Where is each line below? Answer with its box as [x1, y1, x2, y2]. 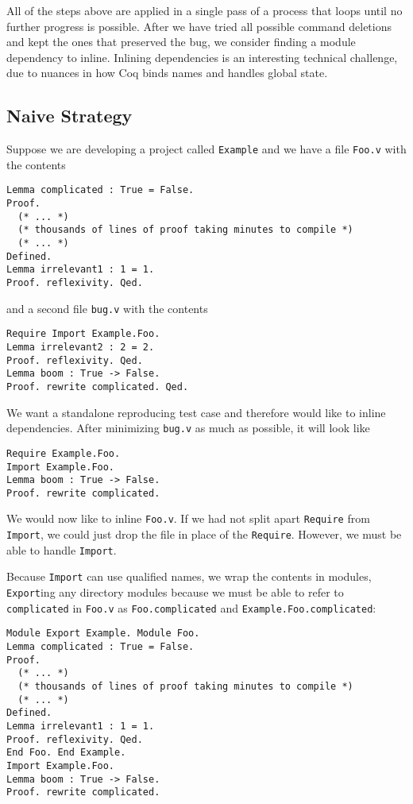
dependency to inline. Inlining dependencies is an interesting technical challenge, [6, 48, 398, 65]
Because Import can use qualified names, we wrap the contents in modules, [6, 568, 372, 585]
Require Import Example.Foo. [6, 328, 160, 340]
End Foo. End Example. [6, 747, 126, 759]
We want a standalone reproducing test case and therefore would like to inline [6, 404, 386, 420]
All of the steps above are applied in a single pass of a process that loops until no [6, 2, 403, 18]
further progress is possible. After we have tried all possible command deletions [6, 17, 392, 34]
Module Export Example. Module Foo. [6, 628, 200, 640]
